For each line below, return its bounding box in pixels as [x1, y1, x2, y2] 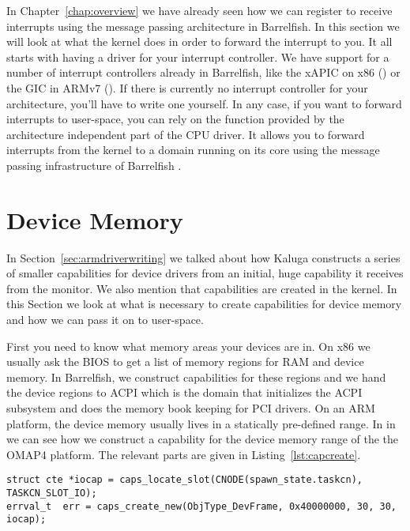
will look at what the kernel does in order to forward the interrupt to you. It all [6, 33, 393, 50]
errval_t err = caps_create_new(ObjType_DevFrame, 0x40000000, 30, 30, [6, 500, 397, 512]
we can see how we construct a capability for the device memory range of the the [6, 431, 399, 447]
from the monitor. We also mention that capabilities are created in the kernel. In [6, 280, 397, 296]
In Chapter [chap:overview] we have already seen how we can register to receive [6, 2, 393, 18]
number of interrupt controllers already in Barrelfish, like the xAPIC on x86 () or [6, 64, 401, 81]
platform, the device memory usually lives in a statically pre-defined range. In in [6, 415, 396, 431]
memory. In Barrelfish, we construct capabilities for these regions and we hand [6, 368, 386, 385]
